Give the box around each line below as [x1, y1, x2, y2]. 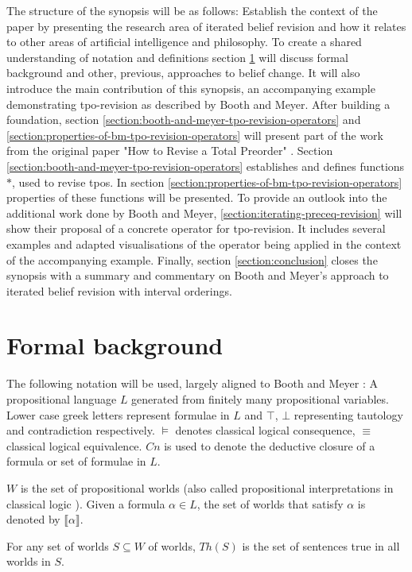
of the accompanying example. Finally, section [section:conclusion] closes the [6, 251, 378, 268]
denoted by [6, 511, 60, 528]
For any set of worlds [6, 537, 109, 554]
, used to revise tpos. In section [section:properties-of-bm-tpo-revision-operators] [12, 173, 402, 190]
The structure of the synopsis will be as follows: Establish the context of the [6, 2, 378, 18]
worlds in [6, 553, 51, 570]
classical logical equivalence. [6, 437, 142, 454]
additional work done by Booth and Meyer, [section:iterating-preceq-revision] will [6, 204, 402, 221]
